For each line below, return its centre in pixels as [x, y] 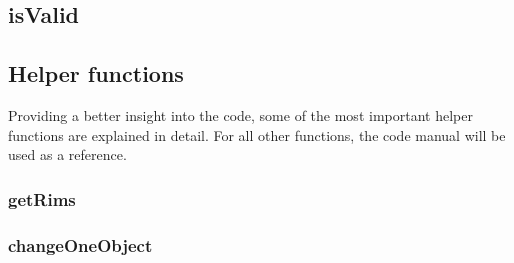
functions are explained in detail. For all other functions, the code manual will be [257, 134]
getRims [42, 198]
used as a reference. [67, 154]
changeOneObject [80, 244]
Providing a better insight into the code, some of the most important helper [240, 114]
